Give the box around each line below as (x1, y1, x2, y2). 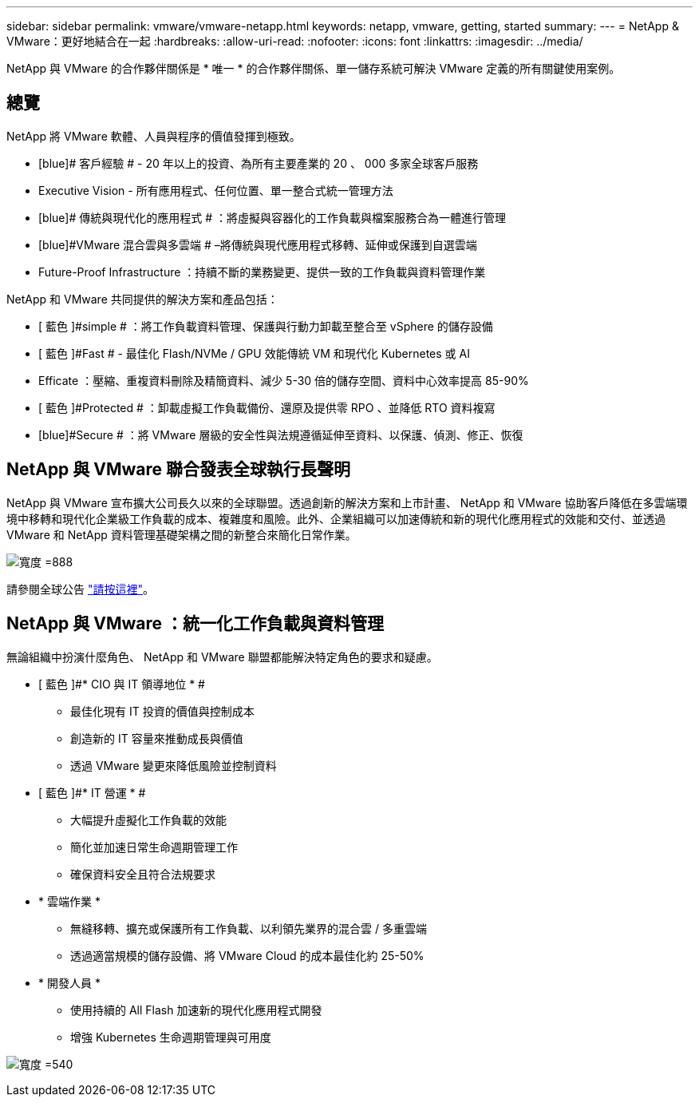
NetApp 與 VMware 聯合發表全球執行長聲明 (6, 459, 351, 480)
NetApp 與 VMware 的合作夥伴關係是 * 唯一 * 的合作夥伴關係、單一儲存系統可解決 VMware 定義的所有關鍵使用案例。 (6, 61, 621, 75)
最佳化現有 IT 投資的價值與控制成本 (70, 704, 255, 718)
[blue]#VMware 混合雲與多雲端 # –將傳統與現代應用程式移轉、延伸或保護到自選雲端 (38, 237, 477, 252)
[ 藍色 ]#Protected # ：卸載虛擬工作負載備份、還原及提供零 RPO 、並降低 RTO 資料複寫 (38, 400, 496, 415)
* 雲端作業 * (38, 894, 101, 908)
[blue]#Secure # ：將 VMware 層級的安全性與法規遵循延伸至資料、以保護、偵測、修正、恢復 (38, 427, 523, 442)
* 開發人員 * (38, 975, 101, 990)
